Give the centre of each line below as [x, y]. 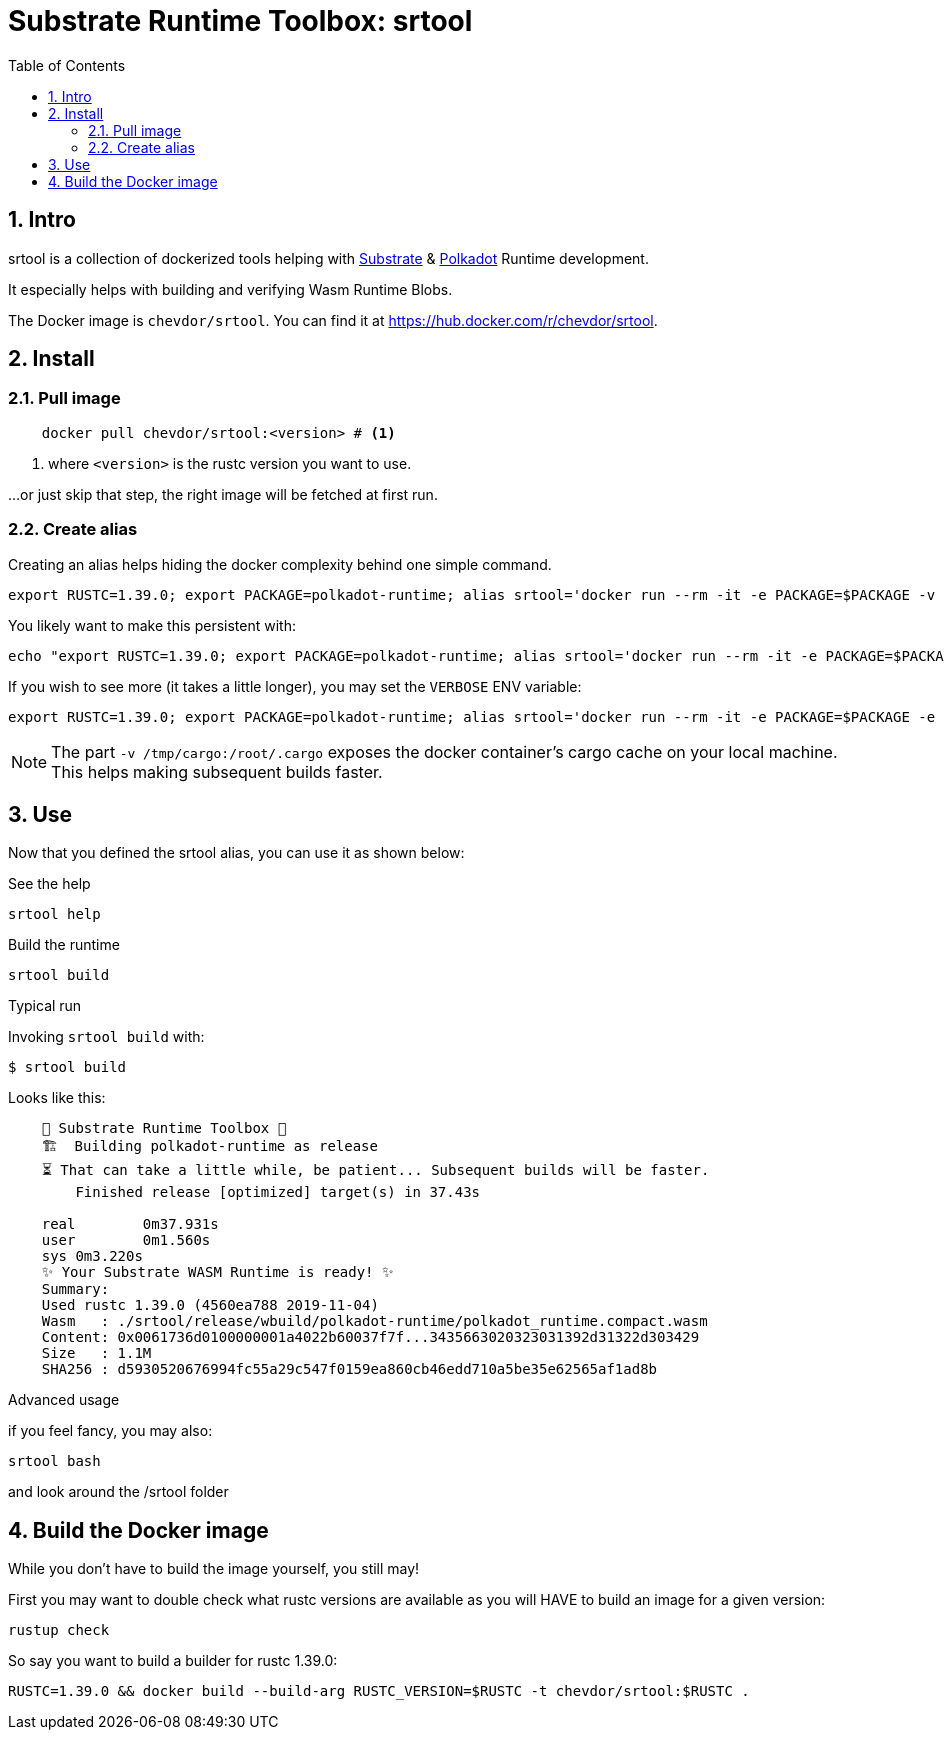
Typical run [45, 1006]
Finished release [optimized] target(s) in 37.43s [278, 1192]
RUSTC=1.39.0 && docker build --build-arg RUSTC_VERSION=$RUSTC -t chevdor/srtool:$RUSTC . [379, 1691]
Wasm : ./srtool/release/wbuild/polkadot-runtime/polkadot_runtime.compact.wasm [374, 1321]
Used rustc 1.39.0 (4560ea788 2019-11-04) [210, 1305]
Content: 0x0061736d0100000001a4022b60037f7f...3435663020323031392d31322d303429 [370, 1337]
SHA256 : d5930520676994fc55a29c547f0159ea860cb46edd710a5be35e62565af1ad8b [349, 1369]
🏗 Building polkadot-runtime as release [209, 1146]
